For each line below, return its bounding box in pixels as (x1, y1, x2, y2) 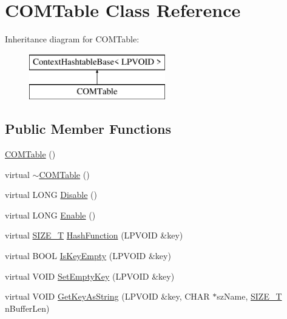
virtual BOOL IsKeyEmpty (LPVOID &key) (5, 249, 171, 262)
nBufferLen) (5, 301, 50, 314)
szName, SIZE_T (217, 290, 282, 303)
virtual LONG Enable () (5, 208, 96, 221)
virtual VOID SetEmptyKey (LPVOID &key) (5, 269, 175, 282)
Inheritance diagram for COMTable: (5, 33, 140, 45)
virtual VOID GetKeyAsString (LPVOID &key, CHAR (5, 290, 210, 303)
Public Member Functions (5, 119, 171, 138)
